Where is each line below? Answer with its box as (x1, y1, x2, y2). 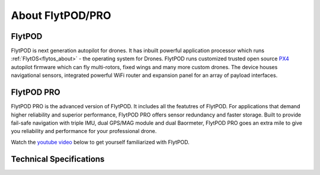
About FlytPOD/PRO (11, 9, 111, 22)
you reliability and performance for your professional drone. (11, 128, 157, 135)
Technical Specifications (11, 154, 105, 164)
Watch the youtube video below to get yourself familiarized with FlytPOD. (11, 138, 190, 145)
